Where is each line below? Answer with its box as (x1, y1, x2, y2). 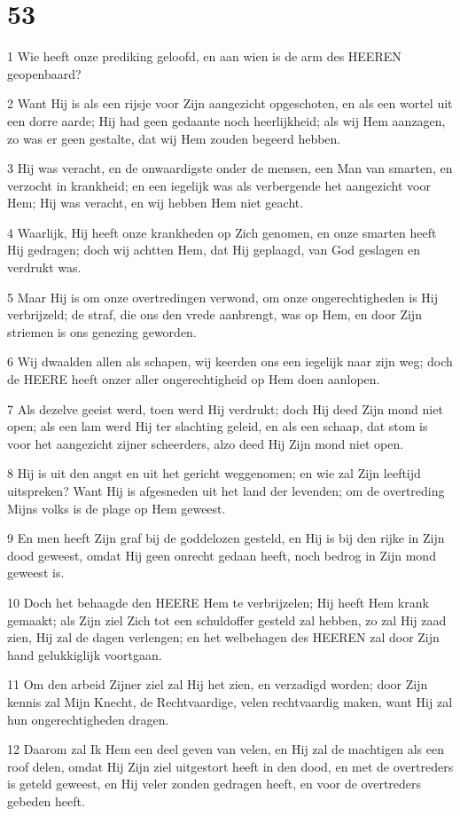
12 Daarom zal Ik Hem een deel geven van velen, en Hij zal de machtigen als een (7, 740, 444, 758)
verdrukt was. (7, 258, 82, 277)
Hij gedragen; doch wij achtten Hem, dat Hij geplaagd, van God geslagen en (7, 240, 421, 259)
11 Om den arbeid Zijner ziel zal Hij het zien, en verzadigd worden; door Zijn (7, 675, 428, 694)
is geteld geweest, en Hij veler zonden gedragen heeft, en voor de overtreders (7, 774, 422, 793)
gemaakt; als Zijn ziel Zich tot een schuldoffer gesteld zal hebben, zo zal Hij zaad (7, 610, 447, 629)
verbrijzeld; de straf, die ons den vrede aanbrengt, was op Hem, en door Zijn (7, 305, 422, 324)
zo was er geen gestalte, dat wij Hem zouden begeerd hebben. (7, 129, 341, 147)
